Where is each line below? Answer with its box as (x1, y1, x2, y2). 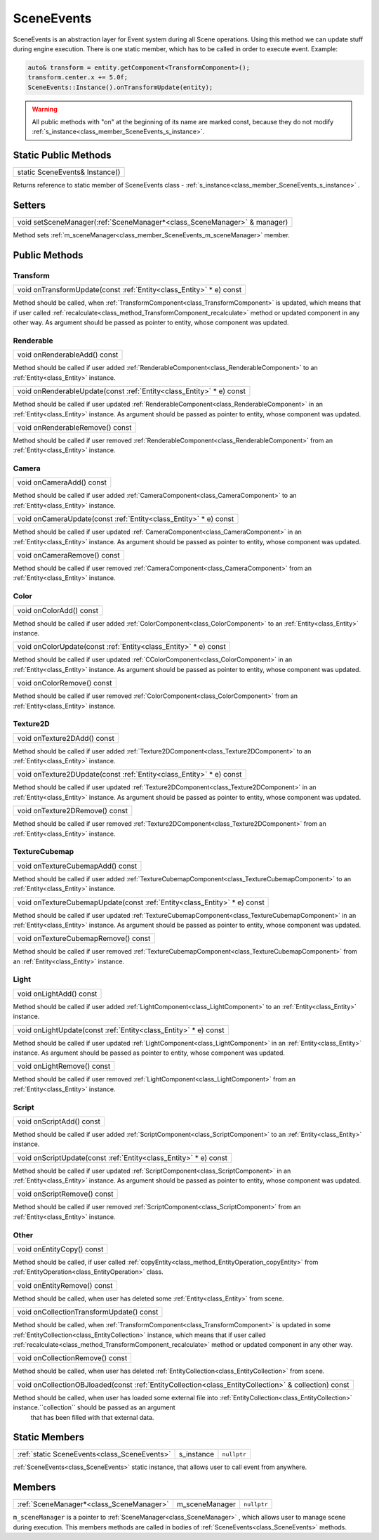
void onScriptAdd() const (17, 1117, 101, 1126)
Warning (32, 105, 58, 113)
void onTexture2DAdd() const (17, 733, 115, 743)
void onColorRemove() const (17, 678, 112, 688)
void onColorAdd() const (17, 605, 99, 615)
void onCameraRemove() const (17, 551, 120, 560)
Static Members (13, 1431, 84, 1443)
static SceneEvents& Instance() (17, 167, 121, 177)
